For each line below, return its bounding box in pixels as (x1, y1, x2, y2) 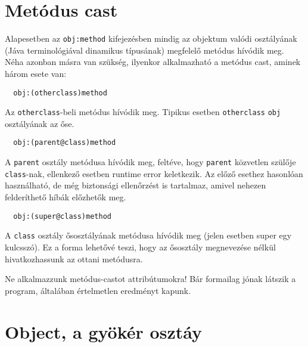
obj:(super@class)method (13, 212, 111, 221)
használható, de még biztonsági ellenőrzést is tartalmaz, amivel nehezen (5, 179, 266, 191)
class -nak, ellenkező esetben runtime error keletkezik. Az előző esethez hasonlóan (5, 167, 303, 179)
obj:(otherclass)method (13, 88, 107, 97)
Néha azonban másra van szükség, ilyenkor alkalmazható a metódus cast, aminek (5, 55, 301, 68)
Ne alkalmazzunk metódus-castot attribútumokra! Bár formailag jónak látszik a (5, 272, 296, 285)
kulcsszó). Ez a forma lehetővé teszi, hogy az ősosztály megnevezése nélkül (5, 240, 276, 253)
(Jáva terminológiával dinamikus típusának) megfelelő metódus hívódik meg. (5, 44, 284, 56)
